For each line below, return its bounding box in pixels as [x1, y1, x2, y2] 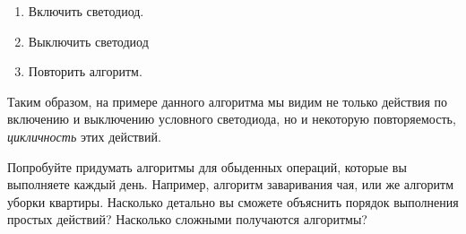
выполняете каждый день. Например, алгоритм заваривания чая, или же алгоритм [7, 175, 454, 194]
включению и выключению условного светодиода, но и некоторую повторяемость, [7, 109, 456, 128]
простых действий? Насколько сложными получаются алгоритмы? [7, 210, 367, 229]
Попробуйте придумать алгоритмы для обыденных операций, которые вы [7, 157, 407, 176]
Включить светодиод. [28, 2, 144, 20]
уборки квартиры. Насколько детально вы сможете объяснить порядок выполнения [7, 192, 459, 211]
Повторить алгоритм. [28, 62, 142, 81]
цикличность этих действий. [7, 126, 161, 145]
